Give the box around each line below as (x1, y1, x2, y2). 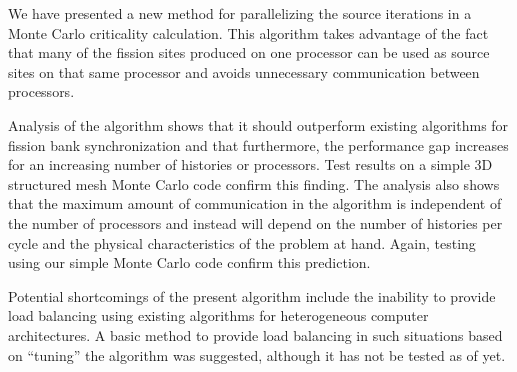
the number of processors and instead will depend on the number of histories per (8, 212, 503, 233)
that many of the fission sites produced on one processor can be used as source (8, 42, 490, 63)
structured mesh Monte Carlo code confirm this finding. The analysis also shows (8, 173, 500, 194)
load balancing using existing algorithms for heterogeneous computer (8, 305, 429, 326)
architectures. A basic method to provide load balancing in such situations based (8, 324, 503, 345)
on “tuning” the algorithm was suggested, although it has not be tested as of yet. (8, 344, 506, 365)
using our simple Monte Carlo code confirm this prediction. (8, 252, 371, 273)
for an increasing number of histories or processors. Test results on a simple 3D (8, 154, 493, 175)
